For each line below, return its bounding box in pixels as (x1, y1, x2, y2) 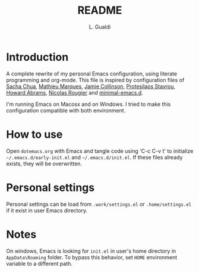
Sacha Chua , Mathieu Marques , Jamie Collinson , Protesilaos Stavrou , (6, 83, 176, 90)
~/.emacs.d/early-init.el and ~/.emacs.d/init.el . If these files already (6, 153, 183, 161)
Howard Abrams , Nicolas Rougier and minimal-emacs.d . (6, 89, 144, 96)
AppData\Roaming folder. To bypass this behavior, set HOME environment (6, 253, 178, 261)
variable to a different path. (6, 260, 72, 267)
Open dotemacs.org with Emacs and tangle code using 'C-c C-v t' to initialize (6, 147, 194, 155)
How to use (6, 127, 63, 141)
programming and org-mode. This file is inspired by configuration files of (6, 76, 185, 83)
